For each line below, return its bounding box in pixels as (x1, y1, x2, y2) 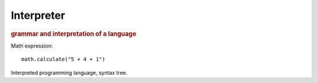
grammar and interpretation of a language (11, 29, 137, 38)
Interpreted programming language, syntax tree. (11, 69, 128, 76)
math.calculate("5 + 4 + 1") (21, 56, 105, 63)
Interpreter (11, 9, 65, 22)
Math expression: (11, 42, 53, 49)
